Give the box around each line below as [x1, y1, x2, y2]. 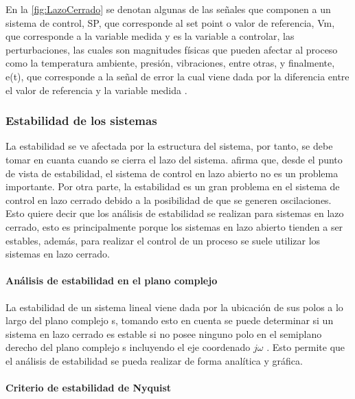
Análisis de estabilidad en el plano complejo [5, 273, 218, 288]
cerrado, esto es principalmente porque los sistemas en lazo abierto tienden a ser [5, 219, 343, 233]
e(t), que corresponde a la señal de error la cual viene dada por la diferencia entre [5, 69, 350, 83]
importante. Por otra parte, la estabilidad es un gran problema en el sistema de [5, 179, 340, 194]
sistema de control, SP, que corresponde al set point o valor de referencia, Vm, [5, 15, 335, 30]
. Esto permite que [266, 340, 345, 354]
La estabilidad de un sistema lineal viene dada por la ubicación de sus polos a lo [5, 299, 343, 314]
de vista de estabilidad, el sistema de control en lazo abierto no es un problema [5, 166, 339, 180]
